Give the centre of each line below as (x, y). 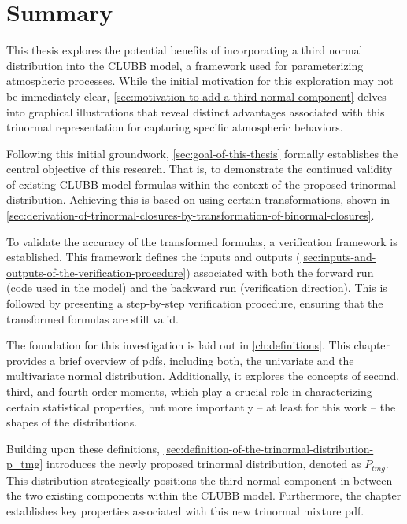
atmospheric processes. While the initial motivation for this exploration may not (200, 81)
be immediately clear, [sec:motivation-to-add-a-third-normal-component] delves (196, 96)
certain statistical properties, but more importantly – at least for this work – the (201, 406)
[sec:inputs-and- (338, 257)
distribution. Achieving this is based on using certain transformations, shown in (198, 199)
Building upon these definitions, (83, 448)
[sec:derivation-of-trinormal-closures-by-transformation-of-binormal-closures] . (191, 215)
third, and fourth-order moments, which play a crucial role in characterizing (189, 391)
